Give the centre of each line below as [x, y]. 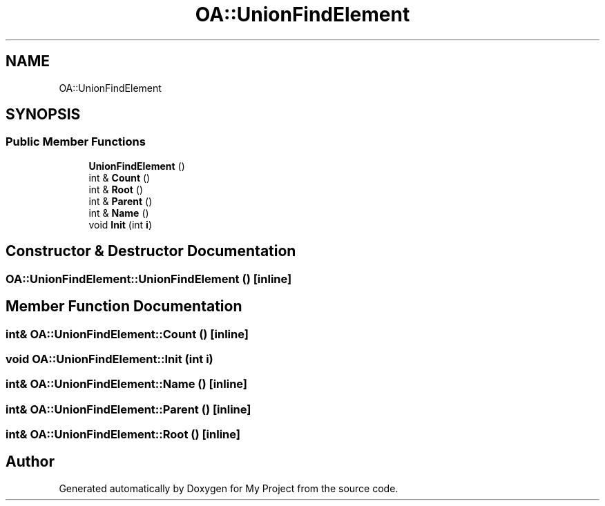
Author [30, 462]
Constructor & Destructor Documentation [151, 251]
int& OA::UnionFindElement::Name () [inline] [127, 384]
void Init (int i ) [120, 224]
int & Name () [119, 213]
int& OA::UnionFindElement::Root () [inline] [123, 434]
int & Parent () [121, 201]
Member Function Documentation [124, 306]
